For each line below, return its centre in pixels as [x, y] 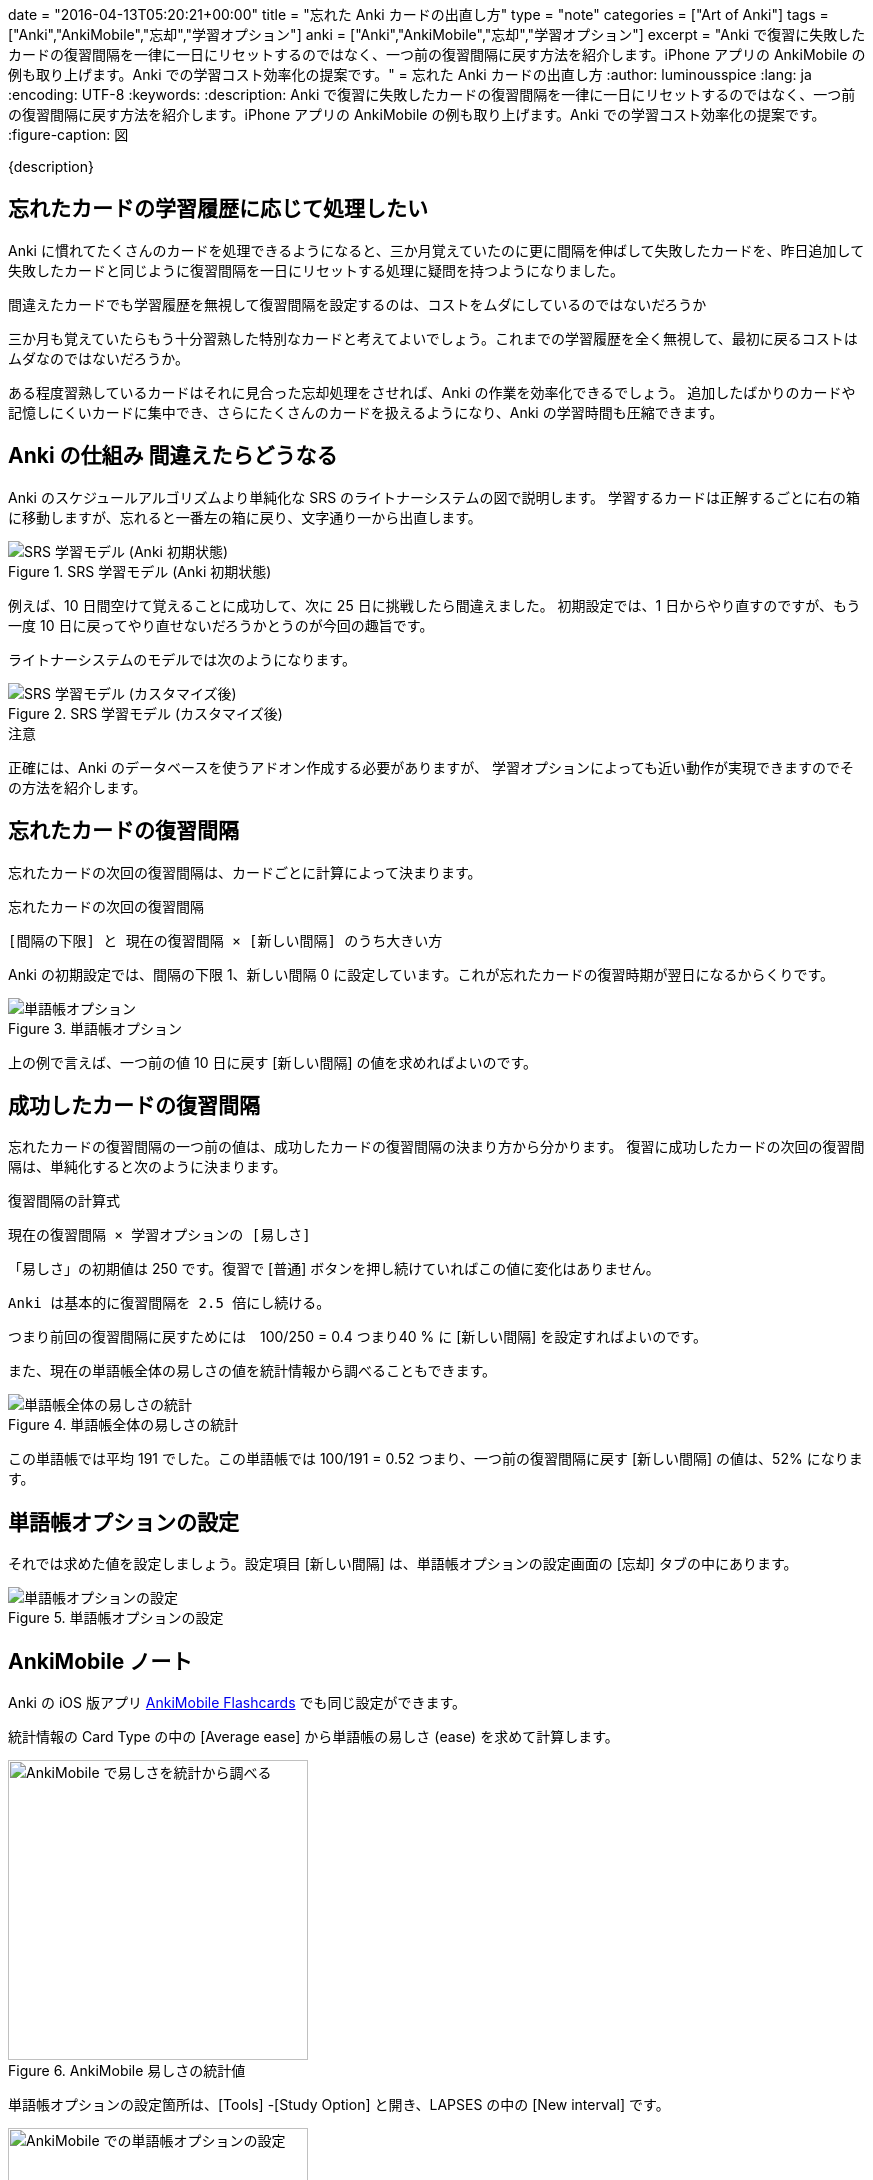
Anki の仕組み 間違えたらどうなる [173, 456]
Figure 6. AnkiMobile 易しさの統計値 [127, 2071]
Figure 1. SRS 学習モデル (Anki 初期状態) [140, 571]
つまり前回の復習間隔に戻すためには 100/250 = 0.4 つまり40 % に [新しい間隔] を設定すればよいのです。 [357, 1337]
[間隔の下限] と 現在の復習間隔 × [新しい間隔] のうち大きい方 [225, 940]
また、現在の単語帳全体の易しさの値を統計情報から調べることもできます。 [252, 1371]
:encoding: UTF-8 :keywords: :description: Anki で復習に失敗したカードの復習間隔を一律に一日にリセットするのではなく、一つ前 [432, 94]
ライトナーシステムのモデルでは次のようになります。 [182, 659]
